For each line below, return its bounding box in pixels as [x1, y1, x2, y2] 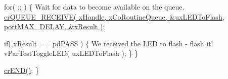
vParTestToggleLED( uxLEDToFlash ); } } [4, 48, 139, 58]
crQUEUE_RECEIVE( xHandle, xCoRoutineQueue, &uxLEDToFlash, [4, 11, 224, 22]
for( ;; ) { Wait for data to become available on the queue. [4, 2, 185, 12]
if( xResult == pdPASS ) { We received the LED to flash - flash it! [4, 38, 213, 48]
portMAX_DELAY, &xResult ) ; [4, 21, 105, 32]
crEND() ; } [4, 64, 39, 75]
